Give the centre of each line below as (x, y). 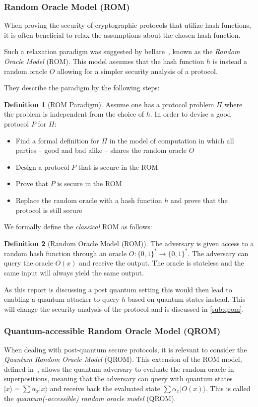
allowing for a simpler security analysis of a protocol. (137, 71)
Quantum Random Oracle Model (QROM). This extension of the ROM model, (123, 359)
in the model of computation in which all (172, 140)
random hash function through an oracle (65, 253)
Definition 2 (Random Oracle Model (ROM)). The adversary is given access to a (129, 243)
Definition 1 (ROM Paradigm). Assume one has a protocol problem (109, 104)
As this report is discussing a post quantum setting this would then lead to (118, 289)
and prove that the (199, 200)
